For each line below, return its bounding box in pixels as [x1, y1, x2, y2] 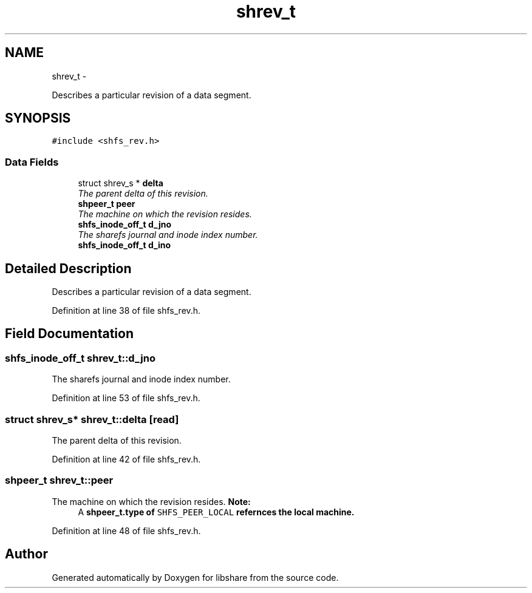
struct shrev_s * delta [78, 178, 163, 189]
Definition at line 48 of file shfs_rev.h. [52, 525, 201, 536]
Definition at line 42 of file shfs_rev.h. [52, 454, 201, 464]
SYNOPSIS [5, 110, 71, 126]
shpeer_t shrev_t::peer [5, 474, 114, 487]
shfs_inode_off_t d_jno [78, 219, 172, 230]
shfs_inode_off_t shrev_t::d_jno [5, 351, 155, 364]
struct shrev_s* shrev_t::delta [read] [5, 413, 179, 425]
